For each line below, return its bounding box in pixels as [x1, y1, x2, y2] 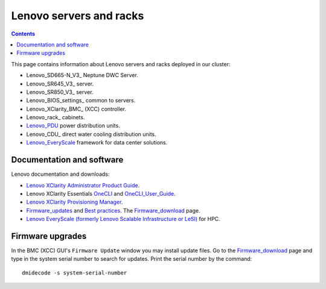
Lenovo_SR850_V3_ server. [26, 88, 94, 96]
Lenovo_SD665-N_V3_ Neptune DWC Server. [26, 72, 138, 79]
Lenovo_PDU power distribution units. [26, 122, 120, 129]
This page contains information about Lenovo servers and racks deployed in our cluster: [11, 60, 231, 67]
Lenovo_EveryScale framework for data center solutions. [26, 139, 168, 146]
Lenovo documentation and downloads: [11, 170, 110, 178]
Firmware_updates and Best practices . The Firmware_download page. [26, 207, 200, 214]
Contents [11, 30, 36, 37]
